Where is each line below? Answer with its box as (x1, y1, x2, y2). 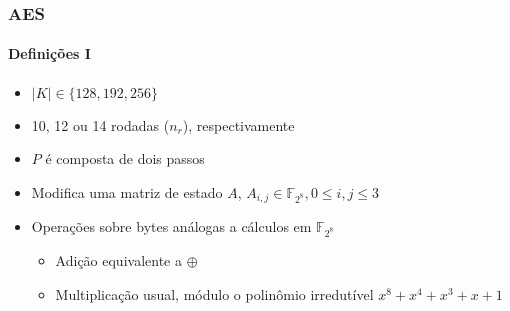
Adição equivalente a (55, 250, 182, 271)
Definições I (8, 43, 91, 64)
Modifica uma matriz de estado (31, 181, 223, 202)
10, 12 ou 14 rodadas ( (31, 114, 170, 135)
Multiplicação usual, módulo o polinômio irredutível (55, 283, 374, 304)
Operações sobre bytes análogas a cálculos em (31, 216, 312, 237)
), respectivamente (182, 114, 295, 135)
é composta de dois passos (45, 148, 205, 169)
